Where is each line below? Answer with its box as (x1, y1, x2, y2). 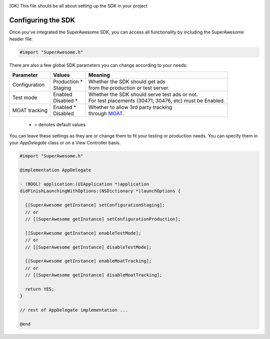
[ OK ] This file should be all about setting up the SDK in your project (9, 3, 147, 8)
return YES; (25, 286, 54, 292)
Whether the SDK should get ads (88, 78, 166, 85)
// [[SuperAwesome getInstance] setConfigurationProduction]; (25, 216, 181, 222)
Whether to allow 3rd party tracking (88, 103, 172, 110)
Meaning (88, 71, 110, 78)
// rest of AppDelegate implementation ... (19, 307, 128, 313)
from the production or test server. (88, 84, 170, 91)
